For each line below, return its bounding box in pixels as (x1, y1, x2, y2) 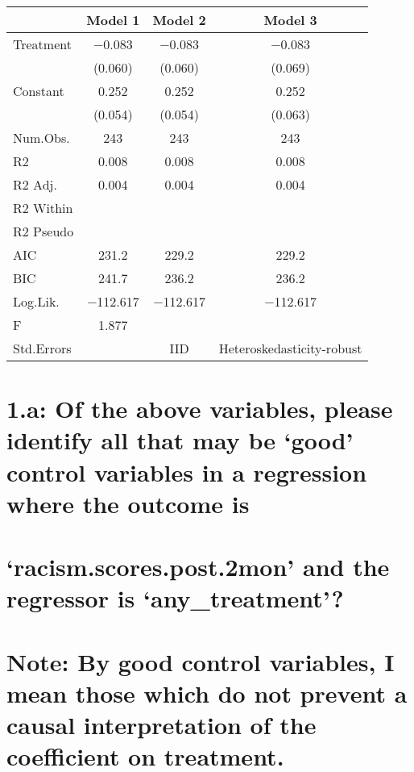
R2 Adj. (13, 175, 57, 194)
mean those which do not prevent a (6, 676, 408, 709)
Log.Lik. (13, 292, 60, 311)
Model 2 (152, 10, 206, 29)
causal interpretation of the (6, 708, 317, 741)
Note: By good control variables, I (6, 645, 395, 678)
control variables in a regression (6, 455, 367, 488)
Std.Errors (13, 339, 72, 357)
